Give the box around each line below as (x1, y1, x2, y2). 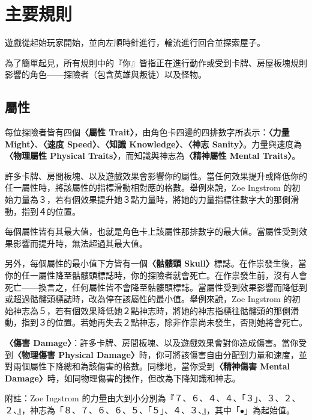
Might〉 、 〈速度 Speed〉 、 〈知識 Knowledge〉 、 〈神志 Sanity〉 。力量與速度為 (5, 137, 302, 150)
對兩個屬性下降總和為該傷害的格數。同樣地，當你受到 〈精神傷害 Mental (5, 360, 290, 372)
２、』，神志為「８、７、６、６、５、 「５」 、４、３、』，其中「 (5, 403, 240, 416)
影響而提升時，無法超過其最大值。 (13, 236, 148, 249)
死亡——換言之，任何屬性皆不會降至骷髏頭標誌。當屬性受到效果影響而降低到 (5, 280, 307, 293)
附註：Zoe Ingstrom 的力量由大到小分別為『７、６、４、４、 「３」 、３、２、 (5, 392, 301, 404)
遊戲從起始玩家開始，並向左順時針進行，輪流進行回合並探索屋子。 (5, 36, 265, 49)
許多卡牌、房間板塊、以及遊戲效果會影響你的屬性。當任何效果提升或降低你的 (5, 169, 307, 182)
